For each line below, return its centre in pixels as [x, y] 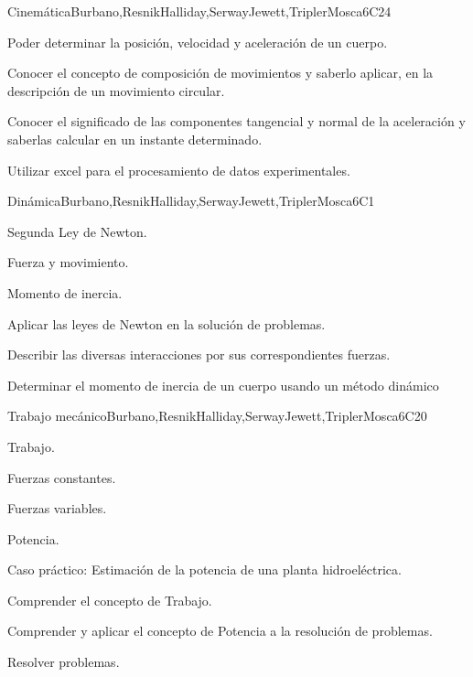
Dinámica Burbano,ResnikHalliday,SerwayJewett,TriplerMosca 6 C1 [191, 201]
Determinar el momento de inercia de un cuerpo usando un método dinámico [223, 385]
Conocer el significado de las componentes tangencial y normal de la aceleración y [236, 121]
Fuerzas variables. [57, 508]
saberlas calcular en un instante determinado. [135, 139]
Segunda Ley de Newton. [77, 231]
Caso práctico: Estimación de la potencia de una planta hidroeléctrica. [204, 570]
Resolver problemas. [64, 662]
